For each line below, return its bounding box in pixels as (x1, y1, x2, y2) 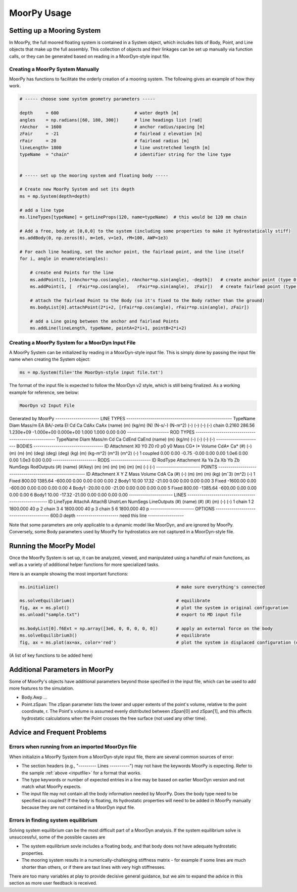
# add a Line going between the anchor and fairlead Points (30, 318, 179, 324)
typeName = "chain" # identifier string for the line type (19, 152, 231, 157)
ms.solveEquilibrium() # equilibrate (19, 598, 210, 604)
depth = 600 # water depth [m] (19, 110, 179, 116)
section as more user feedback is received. (9, 880, 98, 886)
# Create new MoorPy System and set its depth (19, 187, 135, 192)
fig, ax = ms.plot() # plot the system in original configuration (19, 605, 289, 610)
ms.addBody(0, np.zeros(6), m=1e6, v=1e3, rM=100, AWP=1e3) (19, 235, 169, 241)
